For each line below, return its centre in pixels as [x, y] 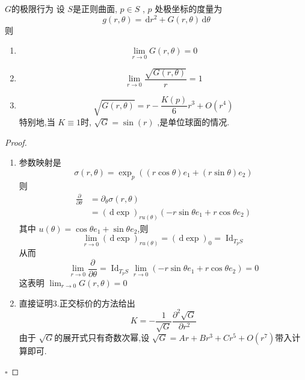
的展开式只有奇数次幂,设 [102, 338]
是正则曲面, [95, 8]
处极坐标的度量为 [189, 8]
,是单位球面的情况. [193, 121]
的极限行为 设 [38, 8]
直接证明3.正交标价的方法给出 [77, 303]
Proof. [16, 142]
